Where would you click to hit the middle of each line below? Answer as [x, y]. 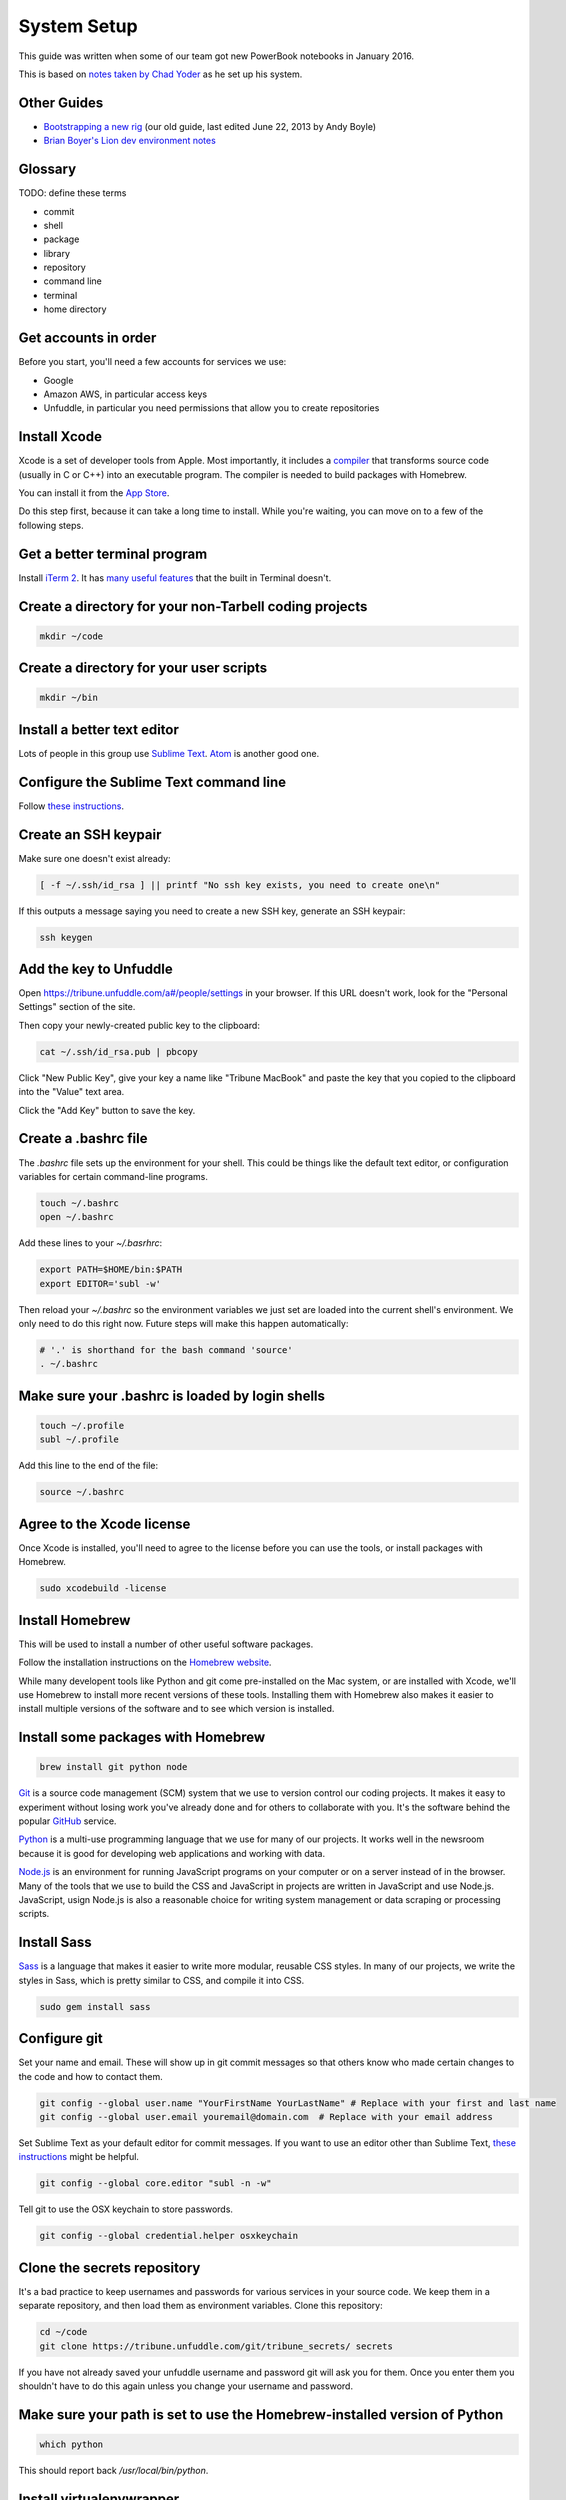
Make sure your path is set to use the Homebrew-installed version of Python [261, 2414]
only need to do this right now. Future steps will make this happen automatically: [183, 1324]
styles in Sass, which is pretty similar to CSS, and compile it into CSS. [161, 1980]
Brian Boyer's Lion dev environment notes [130, 141]
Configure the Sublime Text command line [152, 781]
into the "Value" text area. [71, 1092]
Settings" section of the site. [77, 1007]
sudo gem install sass [95, 2006]
